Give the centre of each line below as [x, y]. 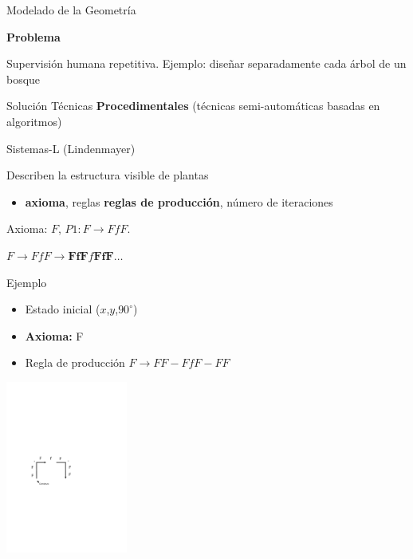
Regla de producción [75, 362]
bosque [24, 79]
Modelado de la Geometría [71, 10]
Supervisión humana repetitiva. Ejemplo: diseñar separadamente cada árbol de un [206, 63]
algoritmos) [34, 121]
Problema [33, 36]
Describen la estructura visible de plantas [108, 175]
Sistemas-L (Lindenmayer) [71, 148]
